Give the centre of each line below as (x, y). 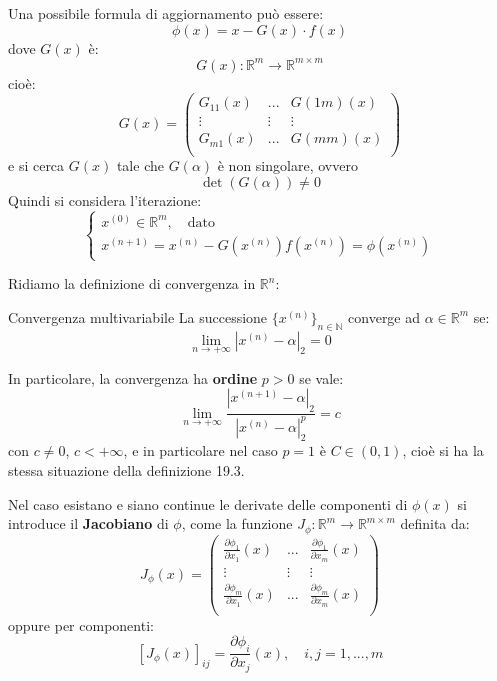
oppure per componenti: (81, 624)
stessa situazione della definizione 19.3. (126, 470)
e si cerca (36, 165)
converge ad (384, 316)
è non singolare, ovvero (287, 165)
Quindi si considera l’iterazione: (105, 200)
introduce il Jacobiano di (88, 523)
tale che (140, 165)
